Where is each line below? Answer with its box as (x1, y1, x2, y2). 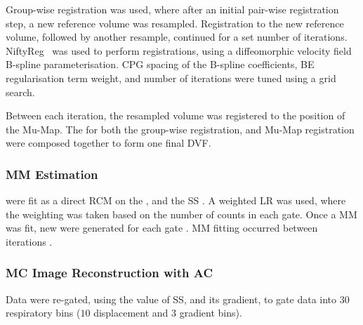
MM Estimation (6, 165, 98, 183)
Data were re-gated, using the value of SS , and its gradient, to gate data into (6, 291, 337, 306)
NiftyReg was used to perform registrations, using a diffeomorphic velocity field (6, 43, 352, 58)
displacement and (93, 305, 169, 320)
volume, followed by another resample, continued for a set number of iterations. (6, 29, 348, 44)
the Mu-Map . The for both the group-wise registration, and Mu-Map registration (6, 121, 355, 136)
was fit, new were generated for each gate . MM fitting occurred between (6, 220, 318, 235)
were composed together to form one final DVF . (6, 135, 211, 150)
